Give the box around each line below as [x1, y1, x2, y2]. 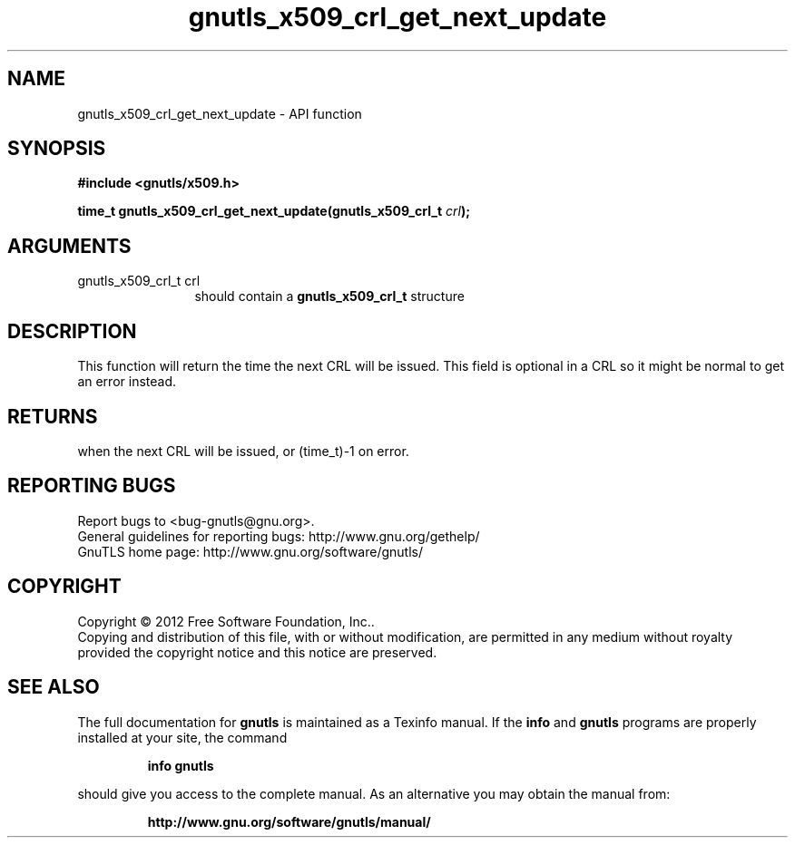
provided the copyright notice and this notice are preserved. [77, 644, 437, 660]
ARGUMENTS [7, 234, 132, 257]
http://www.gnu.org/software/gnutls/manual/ [147, 813, 431, 830]
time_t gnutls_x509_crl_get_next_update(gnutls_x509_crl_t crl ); [77, 203, 470, 219]
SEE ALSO [7, 675, 100, 699]
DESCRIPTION [7, 319, 137, 343]
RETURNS [7, 404, 98, 428]
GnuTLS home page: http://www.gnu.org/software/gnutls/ [77, 543, 423, 559]
